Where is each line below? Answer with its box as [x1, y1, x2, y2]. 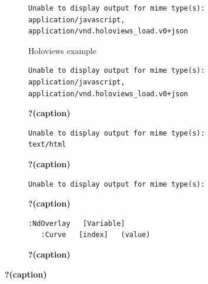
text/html [28, 140, 66, 149]
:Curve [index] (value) [41, 231, 150, 239]
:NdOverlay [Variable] [28, 219, 125, 228]
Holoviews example [28, 44, 96, 56]
